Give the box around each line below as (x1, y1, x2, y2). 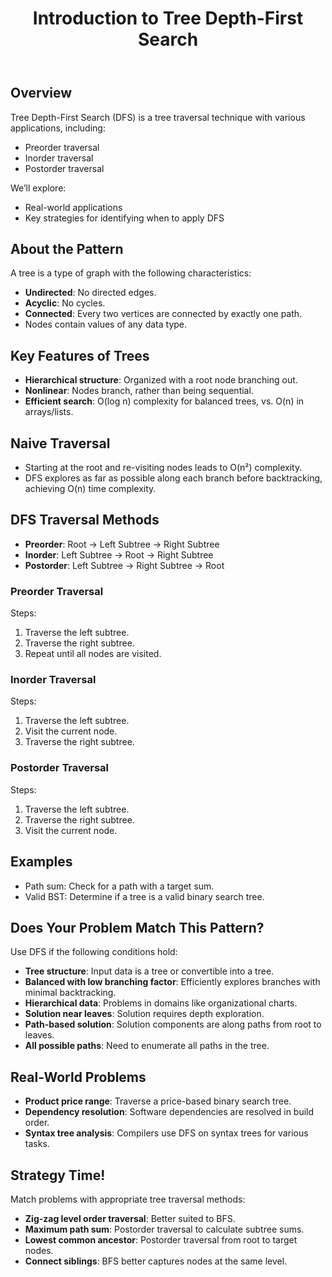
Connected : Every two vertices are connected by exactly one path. (24, 308, 303, 320)
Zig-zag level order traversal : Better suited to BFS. (24, 1213, 236, 1224)
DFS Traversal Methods (10, 512, 160, 529)
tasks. (24, 1138, 50, 1150)
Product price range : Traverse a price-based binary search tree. (24, 1095, 292, 1107)
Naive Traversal (10, 435, 111, 452)
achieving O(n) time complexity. (24, 483, 157, 495)
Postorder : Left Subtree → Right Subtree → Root (24, 559, 225, 571)
